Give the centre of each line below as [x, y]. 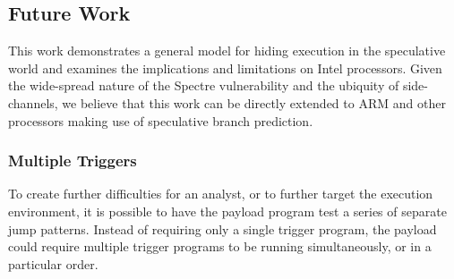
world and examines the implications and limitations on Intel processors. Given [225, 68]
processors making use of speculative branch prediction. [161, 120]
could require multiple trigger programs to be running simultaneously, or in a [220, 246]
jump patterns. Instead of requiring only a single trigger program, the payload [223, 228]
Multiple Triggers [73, 161]
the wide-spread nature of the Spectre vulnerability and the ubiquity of [204, 85]
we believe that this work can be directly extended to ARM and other [254, 102]
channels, [33, 102]
